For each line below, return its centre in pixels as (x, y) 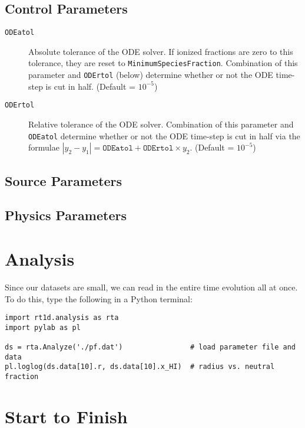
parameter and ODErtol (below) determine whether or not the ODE (151, 75)
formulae (44, 147)
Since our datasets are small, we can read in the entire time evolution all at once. (151, 287)
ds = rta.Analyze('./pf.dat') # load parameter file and (150, 347)
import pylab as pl (43, 327)
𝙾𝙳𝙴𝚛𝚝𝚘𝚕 (158, 148)
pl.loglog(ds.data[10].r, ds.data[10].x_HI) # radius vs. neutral (140, 367)
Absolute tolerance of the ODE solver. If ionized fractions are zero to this (161, 51)
